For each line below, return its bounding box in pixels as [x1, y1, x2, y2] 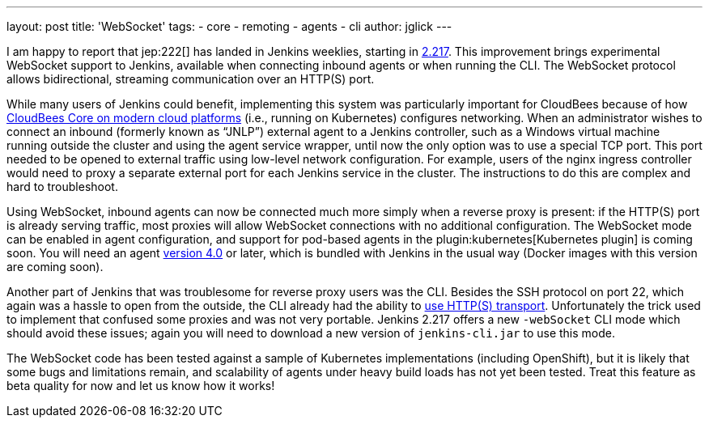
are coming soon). [6, 260, 104, 273]
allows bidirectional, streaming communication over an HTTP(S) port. [6, 72, 375, 86]
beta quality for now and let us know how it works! [6, 379, 275, 392]
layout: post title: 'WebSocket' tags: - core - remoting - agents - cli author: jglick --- [6, 19, 452, 33]
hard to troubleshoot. [6, 180, 118, 193]
